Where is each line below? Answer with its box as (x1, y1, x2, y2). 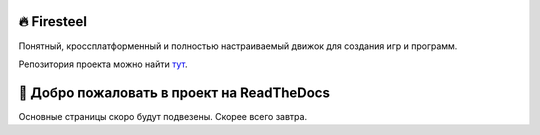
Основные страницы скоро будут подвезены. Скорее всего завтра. (18, 110, 308, 122)
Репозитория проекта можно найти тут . (18, 58, 188, 70)
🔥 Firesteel (18, 13, 87, 30)
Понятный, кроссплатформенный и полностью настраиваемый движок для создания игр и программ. (18, 40, 458, 52)
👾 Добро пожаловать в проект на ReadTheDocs (18, 84, 330, 101)
